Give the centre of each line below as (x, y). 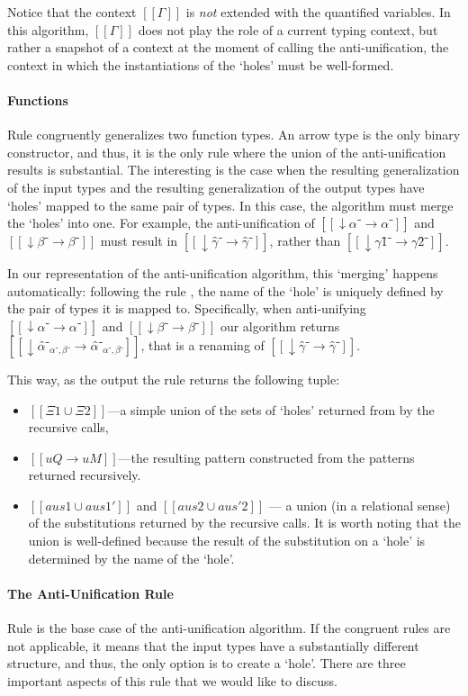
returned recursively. (85, 475)
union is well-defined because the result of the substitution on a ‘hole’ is (227, 541)
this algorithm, (48, 29)
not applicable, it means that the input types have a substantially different (213, 645)
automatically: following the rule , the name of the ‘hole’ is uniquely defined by (225, 290)
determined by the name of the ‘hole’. (131, 558)
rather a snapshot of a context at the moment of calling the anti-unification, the (228, 47)
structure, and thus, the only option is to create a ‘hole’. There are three (207, 663)
